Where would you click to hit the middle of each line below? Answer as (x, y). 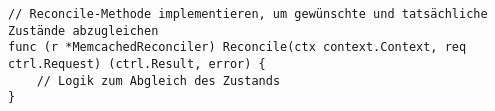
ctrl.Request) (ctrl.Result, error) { (137, 63)
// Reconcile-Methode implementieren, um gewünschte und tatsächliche (248, 14)
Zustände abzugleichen (83, 30)
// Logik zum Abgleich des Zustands (158, 80)
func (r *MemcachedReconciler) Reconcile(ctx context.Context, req (237, 47)
